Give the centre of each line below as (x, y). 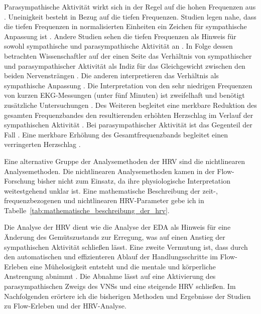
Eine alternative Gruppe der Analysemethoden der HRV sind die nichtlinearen (124, 161)
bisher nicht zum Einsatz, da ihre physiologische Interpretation (134, 181)
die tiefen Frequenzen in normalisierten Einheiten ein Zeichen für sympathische (125, 26)
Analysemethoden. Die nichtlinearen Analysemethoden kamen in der (109, 171)
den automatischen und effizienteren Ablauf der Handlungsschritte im (111, 257)
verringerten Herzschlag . (42, 144)
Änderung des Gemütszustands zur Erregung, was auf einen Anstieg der (115, 237)
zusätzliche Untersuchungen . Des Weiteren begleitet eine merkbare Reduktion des (130, 105)
